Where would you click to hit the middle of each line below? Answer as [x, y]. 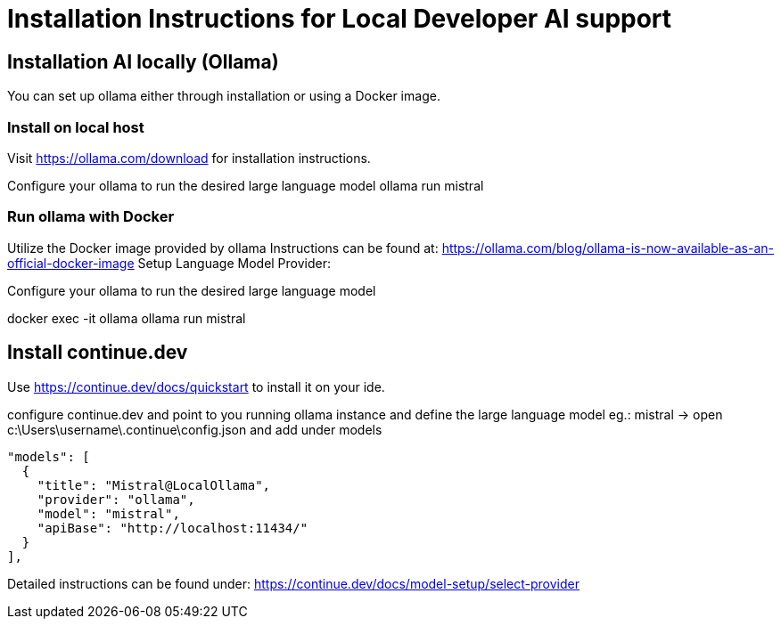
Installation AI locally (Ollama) [143, 61]
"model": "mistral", [108, 513]
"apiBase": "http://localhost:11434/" [173, 528]
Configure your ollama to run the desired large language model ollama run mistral [246, 185]
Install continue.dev [98, 353]
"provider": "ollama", [116, 499]
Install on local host [76, 127]
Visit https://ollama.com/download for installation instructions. [189, 158]
